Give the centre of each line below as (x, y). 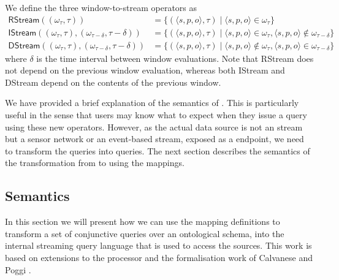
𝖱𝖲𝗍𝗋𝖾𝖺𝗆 (24, 20)
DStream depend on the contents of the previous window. (113, 82)
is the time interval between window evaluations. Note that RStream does (175, 58)
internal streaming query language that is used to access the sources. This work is (158, 245)
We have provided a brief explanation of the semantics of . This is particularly (152, 103)
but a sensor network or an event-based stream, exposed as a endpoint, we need (154, 139)
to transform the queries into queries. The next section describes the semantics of (158, 150)
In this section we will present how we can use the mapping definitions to (143, 221)
